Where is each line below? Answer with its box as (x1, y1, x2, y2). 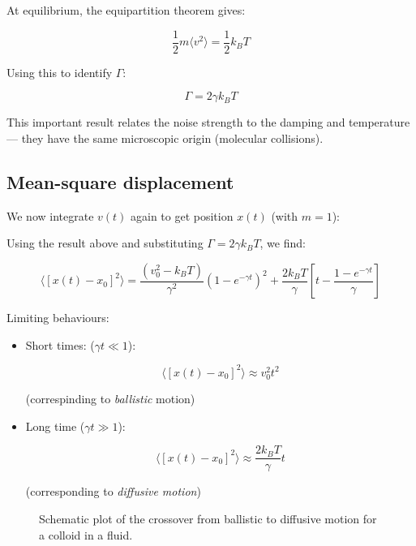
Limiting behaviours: (6, 309, 109, 326)
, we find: (259, 234, 306, 252)
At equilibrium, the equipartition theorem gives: (6, 2, 246, 18)
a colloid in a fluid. (39, 526, 133, 543)
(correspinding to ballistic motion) (25, 390, 195, 407)
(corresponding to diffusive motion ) (25, 483, 201, 500)
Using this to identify (6, 63, 113, 80)
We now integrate (6, 207, 94, 224)
